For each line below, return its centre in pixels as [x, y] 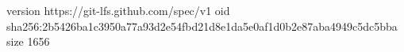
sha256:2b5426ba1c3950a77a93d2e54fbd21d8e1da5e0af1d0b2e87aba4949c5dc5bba [202, 26]
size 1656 [28, 41]
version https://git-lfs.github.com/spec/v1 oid [118, 10]
